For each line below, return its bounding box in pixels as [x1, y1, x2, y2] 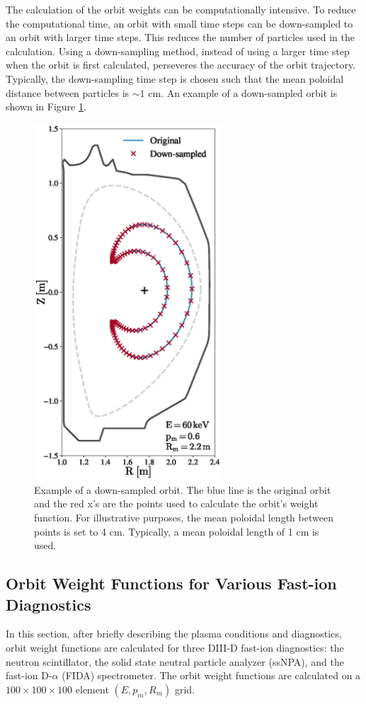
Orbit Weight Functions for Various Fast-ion [6, 572, 337, 594]
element [75, 681, 109, 696]
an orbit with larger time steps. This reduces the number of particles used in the [6, 30, 355, 45]
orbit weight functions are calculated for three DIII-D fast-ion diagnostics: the [6, 640, 344, 655]
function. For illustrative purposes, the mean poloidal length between [34, 510, 333, 525]
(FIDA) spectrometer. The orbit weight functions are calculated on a [62, 668, 361, 683]
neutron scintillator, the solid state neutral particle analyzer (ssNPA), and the [6, 654, 344, 669]
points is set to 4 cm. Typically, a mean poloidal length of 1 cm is [34, 524, 319, 538]
